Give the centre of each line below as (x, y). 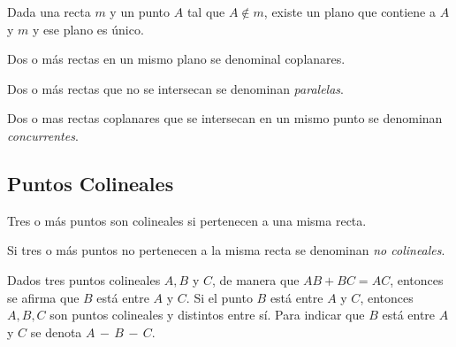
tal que (206, 12)
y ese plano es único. (88, 29)
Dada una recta (49, 12)
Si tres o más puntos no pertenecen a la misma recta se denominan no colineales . (226, 250)
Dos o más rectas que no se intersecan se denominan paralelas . (175, 88)
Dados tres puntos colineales (84, 279)
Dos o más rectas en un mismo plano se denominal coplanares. (176, 59)
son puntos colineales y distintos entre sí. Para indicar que (207, 315)
